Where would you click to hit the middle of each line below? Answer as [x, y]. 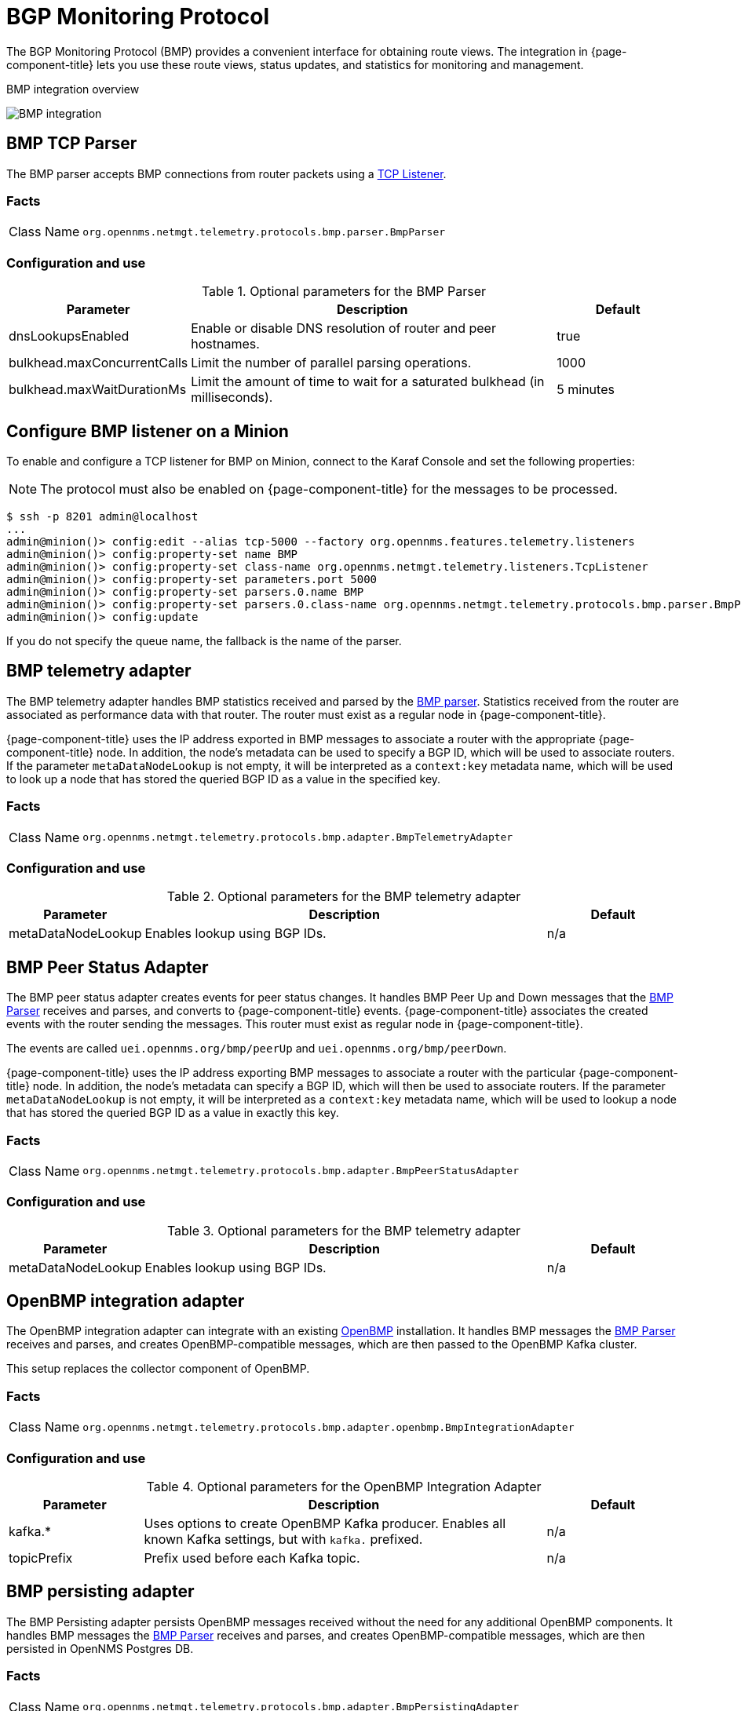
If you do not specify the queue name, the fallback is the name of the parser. [204, 640]
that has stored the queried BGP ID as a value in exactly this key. [173, 1113]
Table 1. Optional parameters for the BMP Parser [344, 292]
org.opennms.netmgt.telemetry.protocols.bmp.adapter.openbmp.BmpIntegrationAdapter [329, 1427]
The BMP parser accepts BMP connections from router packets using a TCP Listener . [226, 173]
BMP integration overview [73, 89]
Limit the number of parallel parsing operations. [331, 363]
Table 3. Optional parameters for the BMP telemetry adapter [344, 1230]
